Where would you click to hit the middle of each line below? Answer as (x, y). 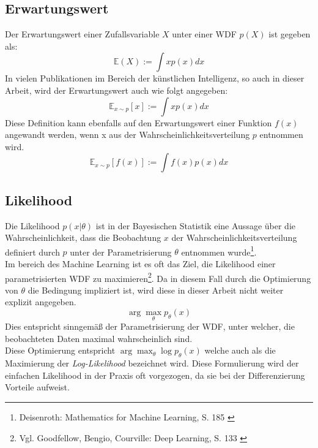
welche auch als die (240, 350)
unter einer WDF (204, 34)
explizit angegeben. (41, 302)
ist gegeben (290, 34)
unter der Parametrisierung (121, 252)
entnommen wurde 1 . (219, 251)
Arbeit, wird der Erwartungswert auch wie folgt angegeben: (116, 90)
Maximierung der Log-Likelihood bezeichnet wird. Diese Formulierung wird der (152, 363)
